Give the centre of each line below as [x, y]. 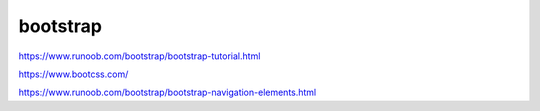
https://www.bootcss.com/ [73, 74]
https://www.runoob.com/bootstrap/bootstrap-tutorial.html [139, 56]
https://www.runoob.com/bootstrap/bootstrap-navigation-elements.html [167, 92]
